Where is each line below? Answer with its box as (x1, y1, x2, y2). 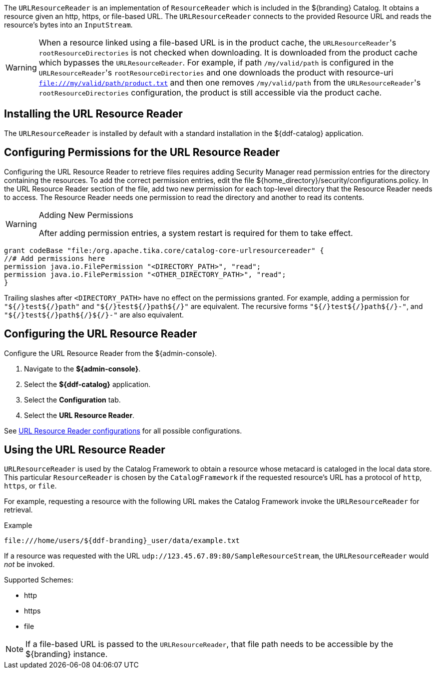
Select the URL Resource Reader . (24, 410, 135, 419)
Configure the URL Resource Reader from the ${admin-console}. (4, 348, 217, 357)
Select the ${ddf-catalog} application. (24, 379, 151, 388)
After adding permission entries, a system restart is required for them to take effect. (38, 227, 353, 238)
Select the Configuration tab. (24, 395, 121, 404)
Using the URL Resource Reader (4, 443, 165, 456)
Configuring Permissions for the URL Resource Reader (4, 146, 280, 159)
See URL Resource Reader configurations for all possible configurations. (4, 426, 242, 435)
